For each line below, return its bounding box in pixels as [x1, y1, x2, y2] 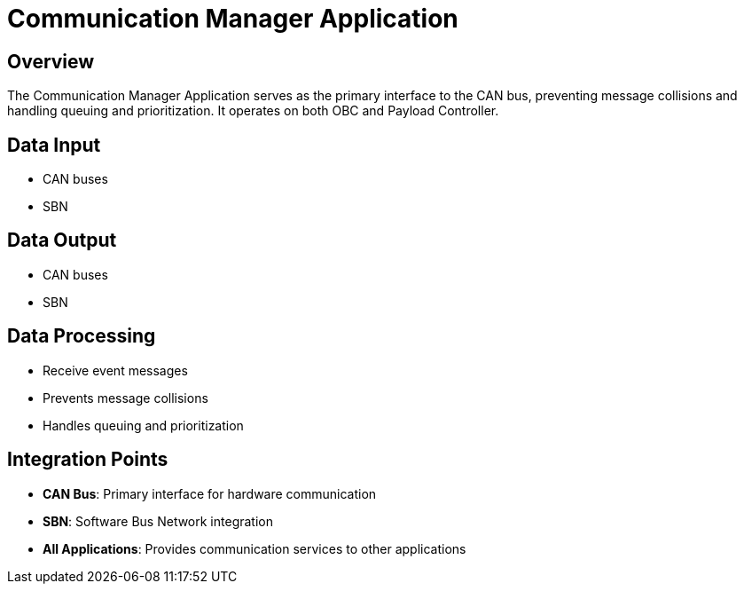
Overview [7, 50, 95, 73]
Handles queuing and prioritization [43, 417, 244, 433]
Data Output [7, 229, 117, 252]
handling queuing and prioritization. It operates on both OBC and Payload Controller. [7, 103, 499, 119]
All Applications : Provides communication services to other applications [43, 540, 466, 556]
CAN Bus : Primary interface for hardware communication [43, 485, 377, 501]
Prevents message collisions [43, 390, 208, 406]
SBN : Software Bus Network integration [43, 513, 273, 529]
